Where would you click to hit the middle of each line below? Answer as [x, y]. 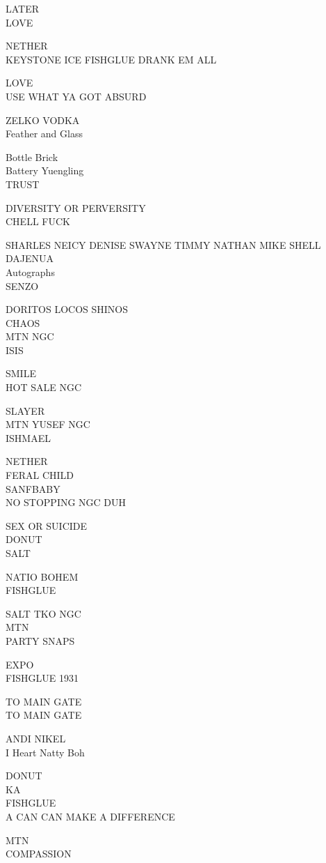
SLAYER [25, 410]
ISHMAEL [28, 437]
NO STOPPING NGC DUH [66, 502]
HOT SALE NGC [43, 387]
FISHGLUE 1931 [42, 678]
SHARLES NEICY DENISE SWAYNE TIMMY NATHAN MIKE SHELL [163, 244]
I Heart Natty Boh [45, 752]
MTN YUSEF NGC [48, 424]
